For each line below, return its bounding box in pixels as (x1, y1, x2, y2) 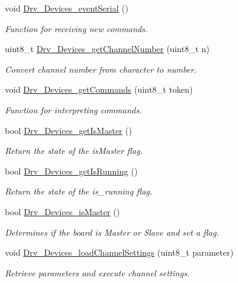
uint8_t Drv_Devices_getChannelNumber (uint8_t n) (5, 42, 209, 55)
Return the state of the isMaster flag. (5, 144, 143, 157)
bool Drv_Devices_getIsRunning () (5, 164, 138, 177)
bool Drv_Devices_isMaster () (5, 205, 120, 218)
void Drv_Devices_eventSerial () (5, 2, 129, 14)
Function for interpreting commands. (5, 103, 142, 116)
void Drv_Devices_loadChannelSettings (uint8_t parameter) (5, 246, 234, 259)
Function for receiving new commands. (5, 22, 148, 35)
